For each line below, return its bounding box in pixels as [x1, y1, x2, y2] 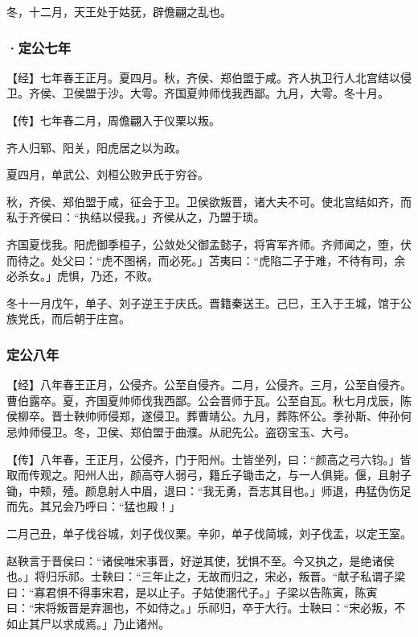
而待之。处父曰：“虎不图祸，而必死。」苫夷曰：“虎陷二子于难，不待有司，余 [6, 251, 406, 268]
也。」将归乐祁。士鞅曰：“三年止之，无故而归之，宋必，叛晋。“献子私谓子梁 [6, 568, 406, 585]
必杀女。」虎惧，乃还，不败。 [6, 267, 158, 284]
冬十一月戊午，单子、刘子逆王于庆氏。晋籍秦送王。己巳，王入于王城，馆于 [6, 294, 400, 311]
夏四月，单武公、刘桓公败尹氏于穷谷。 [6, 166, 209, 183]
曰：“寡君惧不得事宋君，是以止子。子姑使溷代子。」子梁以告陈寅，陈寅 [6, 583, 378, 600]
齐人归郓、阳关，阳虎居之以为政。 [6, 139, 186, 155]
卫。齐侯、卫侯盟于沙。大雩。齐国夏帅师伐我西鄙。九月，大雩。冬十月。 [6, 85, 389, 101]
